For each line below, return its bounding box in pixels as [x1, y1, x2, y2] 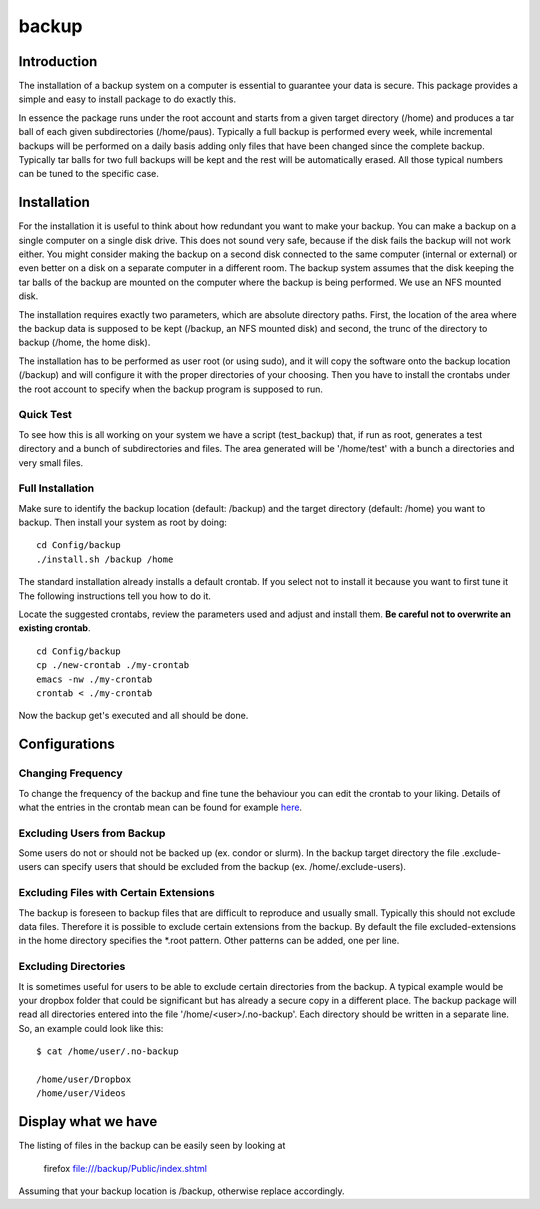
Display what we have [18, 1113, 158, 1130]
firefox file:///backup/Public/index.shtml [43, 1162, 207, 1174]
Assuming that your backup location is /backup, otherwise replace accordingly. [18, 1185, 345, 1197]
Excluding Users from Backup [18, 826, 166, 840]
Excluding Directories [18, 960, 126, 974]
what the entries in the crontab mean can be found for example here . [18, 801, 303, 813]
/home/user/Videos [36, 1088, 127, 1099]
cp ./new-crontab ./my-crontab [36, 660, 190, 671]
